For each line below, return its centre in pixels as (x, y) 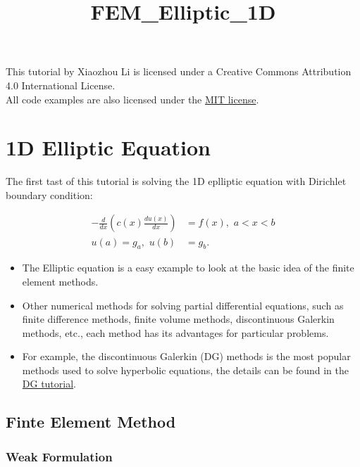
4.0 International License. (61, 85)
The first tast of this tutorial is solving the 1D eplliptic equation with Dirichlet (176, 181)
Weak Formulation (59, 456)
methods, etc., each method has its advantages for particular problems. (175, 332)
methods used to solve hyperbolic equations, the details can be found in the (186, 370)
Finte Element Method (91, 422)
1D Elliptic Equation (108, 147)
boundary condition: (49, 194)
